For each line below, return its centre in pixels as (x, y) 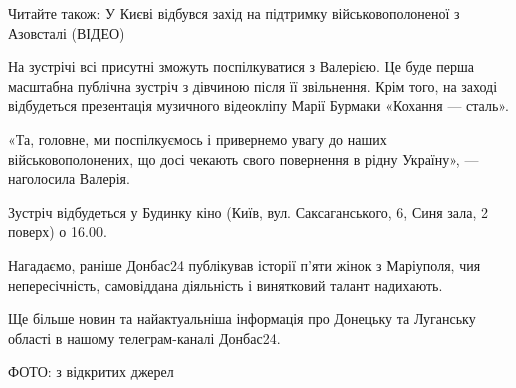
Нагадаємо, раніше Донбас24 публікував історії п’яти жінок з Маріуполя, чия (244, 264)
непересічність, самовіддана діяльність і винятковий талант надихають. (225, 284)
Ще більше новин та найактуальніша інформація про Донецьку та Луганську (242, 318)
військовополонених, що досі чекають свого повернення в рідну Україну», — (243, 158)
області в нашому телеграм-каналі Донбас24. (144, 337)
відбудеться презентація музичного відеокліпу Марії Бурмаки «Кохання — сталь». (258, 105)
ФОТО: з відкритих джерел (91, 371)
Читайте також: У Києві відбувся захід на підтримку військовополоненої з (234, 13)
